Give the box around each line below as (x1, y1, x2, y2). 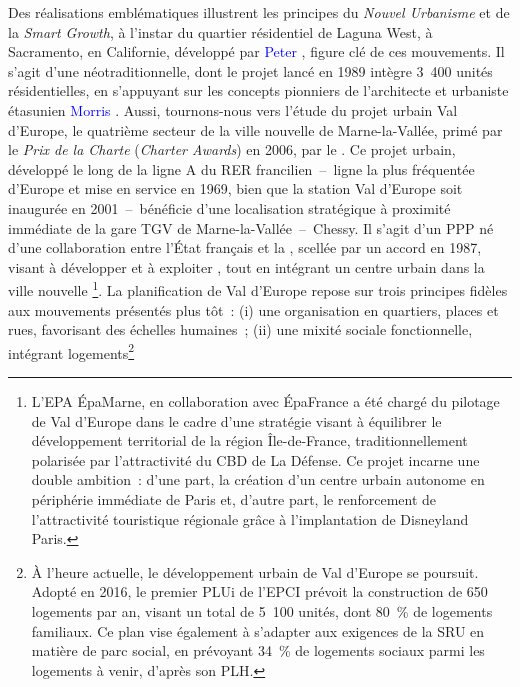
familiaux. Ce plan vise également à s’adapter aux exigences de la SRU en (31, 620, 485, 641)
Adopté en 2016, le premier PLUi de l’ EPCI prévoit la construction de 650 (31, 581, 488, 602)
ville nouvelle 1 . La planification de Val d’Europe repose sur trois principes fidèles (8, 277, 508, 300)
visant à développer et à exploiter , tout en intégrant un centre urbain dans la (8, 256, 485, 277)
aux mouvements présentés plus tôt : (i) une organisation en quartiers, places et (8, 299, 499, 320)
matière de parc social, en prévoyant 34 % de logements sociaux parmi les (31, 640, 485, 661)
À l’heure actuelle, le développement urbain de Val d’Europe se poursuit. (31, 561, 479, 582)
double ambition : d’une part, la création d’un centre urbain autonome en (31, 469, 485, 490)
